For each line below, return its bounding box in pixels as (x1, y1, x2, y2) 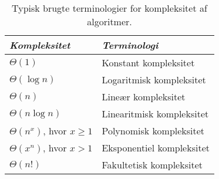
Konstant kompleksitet (102, 56, 195, 69)
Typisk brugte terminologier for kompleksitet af (12, 1, 207, 15)
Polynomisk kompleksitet (102, 124, 205, 137)
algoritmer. (87, 15, 132, 28)
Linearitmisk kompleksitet (102, 107, 209, 120)
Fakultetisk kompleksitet (102, 158, 203, 171)
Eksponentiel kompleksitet (102, 141, 210, 154)
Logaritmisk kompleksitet (102, 73, 206, 86)
